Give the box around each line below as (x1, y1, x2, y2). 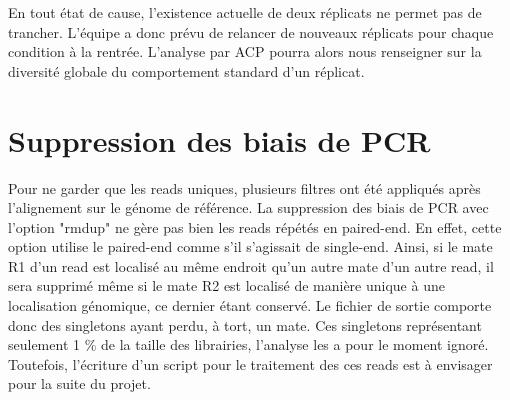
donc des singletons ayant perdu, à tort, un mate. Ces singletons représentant (8, 314, 482, 335)
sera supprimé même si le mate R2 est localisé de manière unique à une (8, 275, 445, 296)
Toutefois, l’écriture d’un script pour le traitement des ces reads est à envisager (8, 353, 493, 374)
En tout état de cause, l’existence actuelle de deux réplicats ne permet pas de (8, 2, 482, 22)
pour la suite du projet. (8, 373, 151, 394)
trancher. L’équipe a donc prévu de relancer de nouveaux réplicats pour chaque (8, 21, 494, 42)
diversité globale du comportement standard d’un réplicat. (8, 60, 365, 81)
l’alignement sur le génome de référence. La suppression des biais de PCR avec (8, 197, 489, 218)
